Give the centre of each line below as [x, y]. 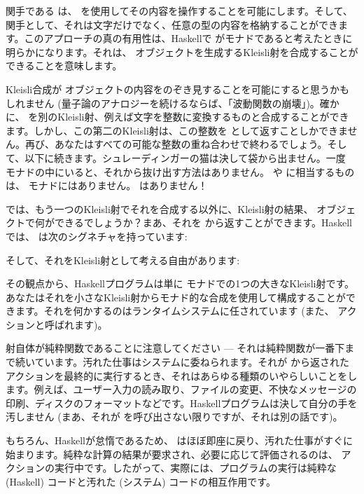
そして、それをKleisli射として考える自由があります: [123, 260]
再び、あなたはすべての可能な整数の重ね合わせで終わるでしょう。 [176, 144]
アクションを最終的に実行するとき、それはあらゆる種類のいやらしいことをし [182, 375]
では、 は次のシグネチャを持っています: [97, 236]
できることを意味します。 [64, 66]
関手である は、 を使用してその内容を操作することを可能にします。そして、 [179, 11]
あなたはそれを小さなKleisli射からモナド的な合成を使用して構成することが [176, 297]
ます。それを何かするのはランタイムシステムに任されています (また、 [175, 311]
